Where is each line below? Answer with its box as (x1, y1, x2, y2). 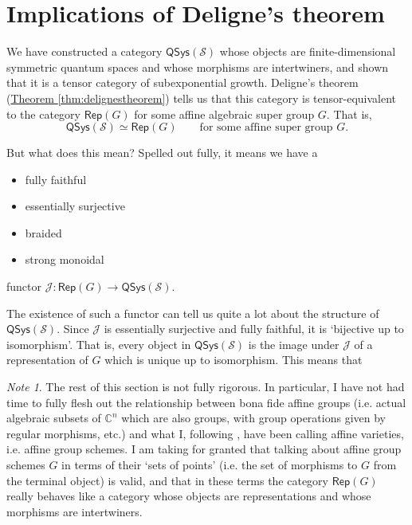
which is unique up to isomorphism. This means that (104, 351, 363, 368)
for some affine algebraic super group (134, 105, 315, 122)
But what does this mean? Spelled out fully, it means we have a (6, 144, 318, 161)
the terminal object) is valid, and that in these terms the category (6, 472, 328, 488)
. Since (57, 320, 89, 337)
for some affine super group (199, 122, 333, 134)
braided (25, 224, 62, 241)
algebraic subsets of (6, 409, 101, 426)
